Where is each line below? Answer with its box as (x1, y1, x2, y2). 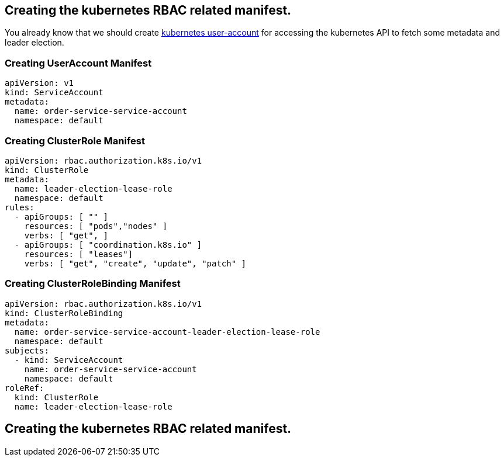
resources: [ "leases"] (24, 249, 133, 259)
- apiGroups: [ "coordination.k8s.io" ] (14, 240, 202, 249)
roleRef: (5, 383, 44, 393)
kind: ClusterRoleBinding (5, 308, 123, 318)
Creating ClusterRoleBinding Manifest (5, 278, 181, 290)
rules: (5, 202, 34, 212)
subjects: (5, 345, 49, 355)
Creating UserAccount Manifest (5, 57, 152, 69)
